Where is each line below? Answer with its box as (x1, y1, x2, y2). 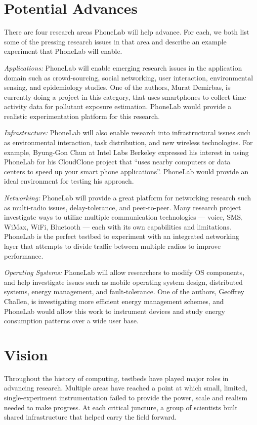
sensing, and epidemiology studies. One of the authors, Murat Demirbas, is (4, 82, 231, 92)
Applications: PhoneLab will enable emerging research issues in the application (4, 62, 242, 73)
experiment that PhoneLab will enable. (4, 46, 122, 56)
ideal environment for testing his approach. (4, 176, 134, 186)
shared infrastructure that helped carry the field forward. (4, 412, 177, 422)
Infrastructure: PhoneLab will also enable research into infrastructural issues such (4, 127, 251, 138)
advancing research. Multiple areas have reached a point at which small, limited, (4, 383, 247, 393)
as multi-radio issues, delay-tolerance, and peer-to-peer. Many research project (4, 202, 241, 212)
